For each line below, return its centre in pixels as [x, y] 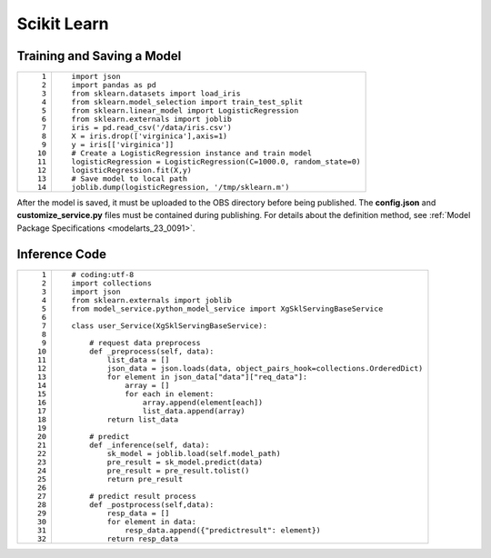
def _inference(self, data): [150, 445]
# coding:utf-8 [103, 274]
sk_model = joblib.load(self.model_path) [194, 453]
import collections [111, 283]
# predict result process [143, 496]
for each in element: [169, 394]
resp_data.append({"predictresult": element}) [223, 530]
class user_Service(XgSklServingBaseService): [170, 326]
